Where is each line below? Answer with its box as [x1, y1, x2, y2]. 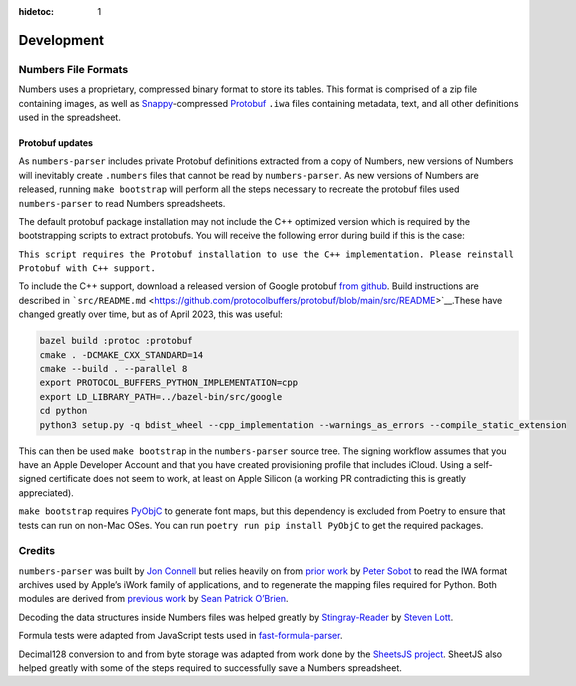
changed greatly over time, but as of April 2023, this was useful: [18, 308, 284, 320]
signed [18, 473, 47, 485]
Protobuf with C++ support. [18, 263, 157, 274]
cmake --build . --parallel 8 [39, 363, 188, 374]
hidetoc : [18, 6, 55, 17]
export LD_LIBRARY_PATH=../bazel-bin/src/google [39, 391, 283, 402]
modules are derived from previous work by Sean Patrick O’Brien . [18, 593, 289, 605]
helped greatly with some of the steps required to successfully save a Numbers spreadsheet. [18, 661, 402, 674]
